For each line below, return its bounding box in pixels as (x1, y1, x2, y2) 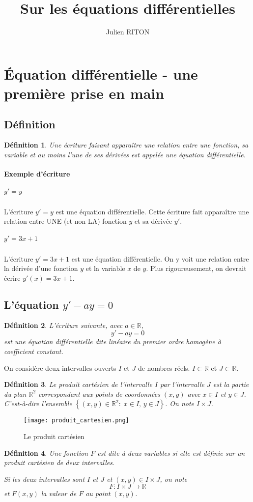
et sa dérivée (134, 216, 172, 226)
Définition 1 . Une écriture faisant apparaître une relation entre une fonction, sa (4, 140, 249, 150)
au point (85, 488, 111, 499)
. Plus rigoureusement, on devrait (146, 263, 247, 273)
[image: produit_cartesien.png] (24, 417, 129, 424)
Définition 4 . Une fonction (4, 447, 88, 458)
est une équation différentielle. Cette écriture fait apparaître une (56, 206, 249, 216)
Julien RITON (106, 27, 150, 37)
